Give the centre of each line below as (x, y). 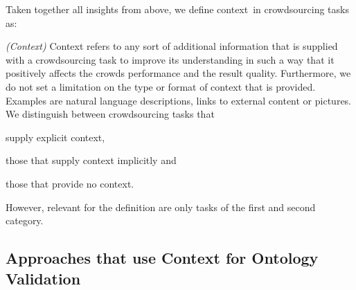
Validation (43, 278)
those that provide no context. (70, 183)
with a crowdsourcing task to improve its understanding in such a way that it (170, 59)
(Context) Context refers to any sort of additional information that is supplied (172, 46)
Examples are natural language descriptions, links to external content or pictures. (178, 100)
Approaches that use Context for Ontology (162, 258)
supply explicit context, (55, 137)
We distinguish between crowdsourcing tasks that (110, 114)
